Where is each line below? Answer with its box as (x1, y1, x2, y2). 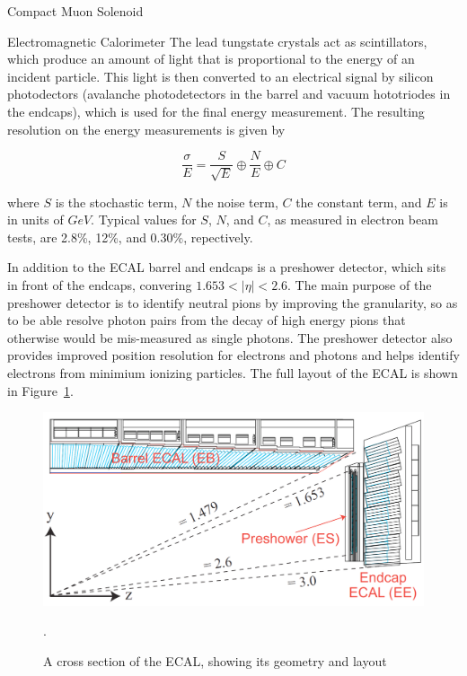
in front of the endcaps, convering (7, 275, 192, 294)
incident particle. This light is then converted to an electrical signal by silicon (7, 66, 434, 85)
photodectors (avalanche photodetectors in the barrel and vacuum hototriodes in (7, 84, 451, 103)
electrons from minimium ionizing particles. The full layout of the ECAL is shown (7, 363, 458, 382)
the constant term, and (295, 192, 422, 211)
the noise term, (195, 192, 278, 211)
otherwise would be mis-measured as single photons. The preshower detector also (7, 328, 453, 347)
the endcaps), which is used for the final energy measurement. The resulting (7, 101, 425, 120)
